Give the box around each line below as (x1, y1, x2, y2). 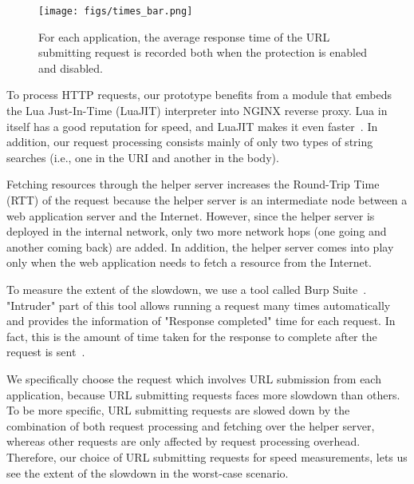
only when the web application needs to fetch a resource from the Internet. (6, 254, 373, 271)
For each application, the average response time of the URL (38, 28, 330, 45)
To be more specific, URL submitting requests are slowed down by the (6, 402, 350, 419)
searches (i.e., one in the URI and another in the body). (6, 149, 279, 165)
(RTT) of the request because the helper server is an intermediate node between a (6, 192, 408, 208)
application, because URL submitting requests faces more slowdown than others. (6, 386, 400, 403)
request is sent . (6, 343, 85, 360)
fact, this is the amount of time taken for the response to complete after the (6, 327, 377, 344)
